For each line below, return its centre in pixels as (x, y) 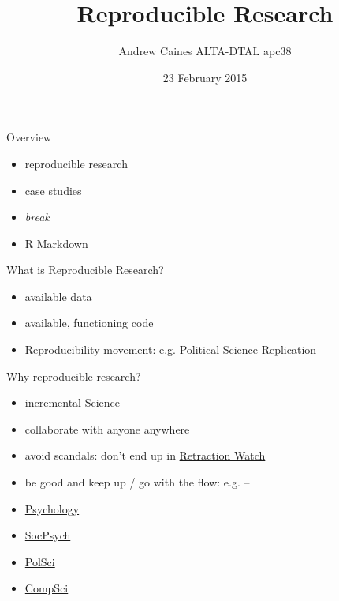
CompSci (47, 588)
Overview (29, 137)
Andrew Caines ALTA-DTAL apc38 (205, 51)
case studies (53, 190)
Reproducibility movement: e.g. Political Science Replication (171, 349)
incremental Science (72, 402)
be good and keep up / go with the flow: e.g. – (137, 482)
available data (58, 296)
